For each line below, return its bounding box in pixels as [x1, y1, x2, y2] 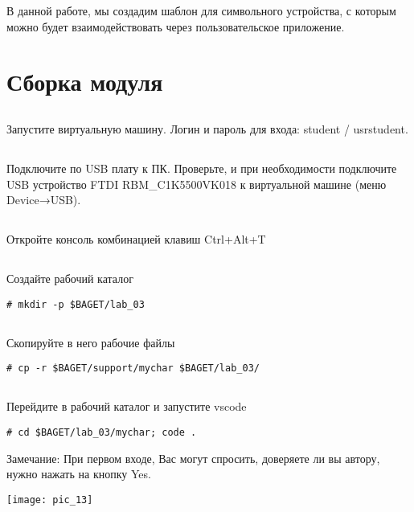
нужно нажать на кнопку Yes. [6, 465, 151, 482]
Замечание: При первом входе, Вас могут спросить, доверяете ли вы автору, [6, 449, 380, 466]
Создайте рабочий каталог [6, 270, 133, 287]
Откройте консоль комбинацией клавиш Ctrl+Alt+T [6, 231, 266, 248]
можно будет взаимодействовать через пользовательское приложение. [6, 18, 345, 35]
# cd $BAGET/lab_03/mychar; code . [6, 426, 197, 438]
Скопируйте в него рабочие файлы [6, 334, 175, 350]
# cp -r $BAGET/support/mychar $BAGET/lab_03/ [6, 362, 260, 375]
